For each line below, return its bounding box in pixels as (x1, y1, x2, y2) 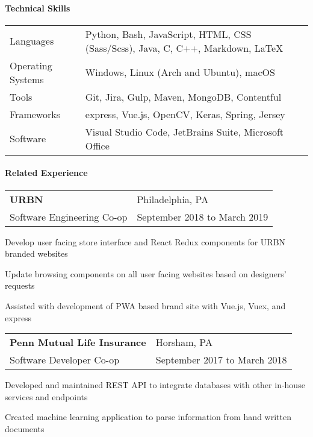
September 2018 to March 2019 (137, 209, 268, 224)
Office (85, 138, 110, 152)
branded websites (5, 247, 68, 260)
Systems (10, 72, 44, 86)
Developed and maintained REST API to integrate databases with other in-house (5, 379, 305, 391)
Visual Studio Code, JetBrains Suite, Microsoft (85, 124, 284, 139)
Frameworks (10, 107, 60, 121)
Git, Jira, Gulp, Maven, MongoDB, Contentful (85, 89, 282, 104)
